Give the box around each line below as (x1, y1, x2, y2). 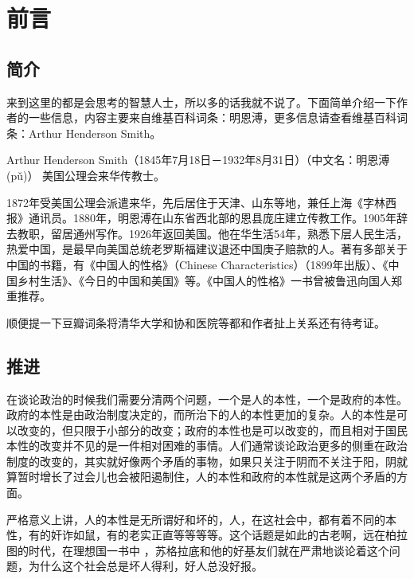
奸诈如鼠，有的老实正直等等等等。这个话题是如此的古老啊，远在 (50, 526, 385, 543)
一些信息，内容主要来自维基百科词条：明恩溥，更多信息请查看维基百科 (28, 109, 396, 126)
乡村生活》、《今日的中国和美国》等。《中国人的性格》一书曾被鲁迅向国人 (17, 272, 391, 288)
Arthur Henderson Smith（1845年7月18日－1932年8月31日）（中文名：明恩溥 (6, 151, 390, 168)
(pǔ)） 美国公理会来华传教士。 (6, 166, 166, 183)
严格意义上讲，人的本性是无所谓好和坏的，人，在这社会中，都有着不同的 (6, 511, 385, 527)
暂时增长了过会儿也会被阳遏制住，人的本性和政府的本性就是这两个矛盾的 (17, 468, 396, 485)
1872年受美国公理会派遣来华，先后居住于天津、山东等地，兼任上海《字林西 (6, 194, 396, 210)
